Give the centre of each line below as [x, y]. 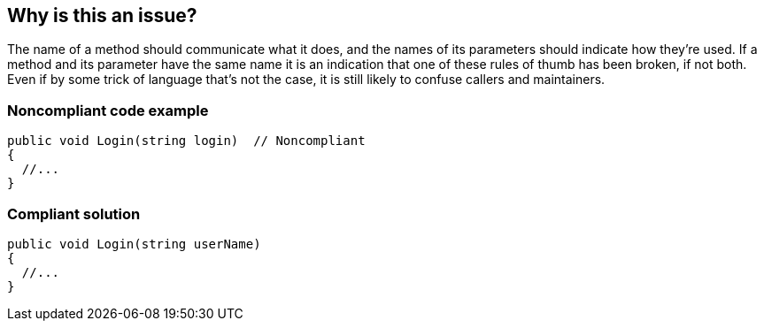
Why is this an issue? [102, 15]
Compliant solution [74, 214]
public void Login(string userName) [134, 244]
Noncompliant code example [108, 110]
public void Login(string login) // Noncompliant [186, 141]
